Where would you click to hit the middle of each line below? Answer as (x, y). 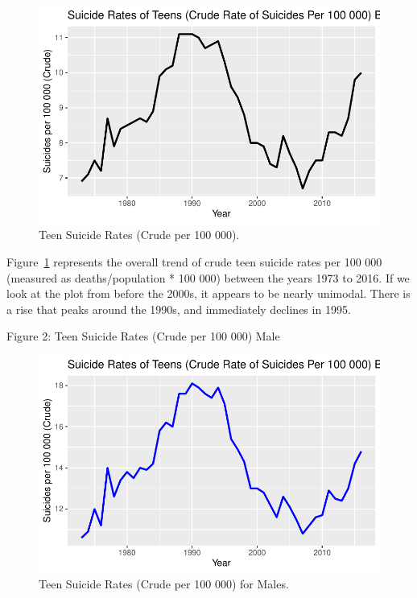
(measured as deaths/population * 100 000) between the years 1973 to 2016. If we (208, 277)
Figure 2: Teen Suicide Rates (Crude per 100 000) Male (143, 336)
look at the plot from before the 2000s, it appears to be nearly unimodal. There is (208, 293)
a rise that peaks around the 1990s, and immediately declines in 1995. (179, 309)
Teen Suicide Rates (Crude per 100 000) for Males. (164, 584)
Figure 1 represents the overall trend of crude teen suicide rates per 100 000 (194, 262)
